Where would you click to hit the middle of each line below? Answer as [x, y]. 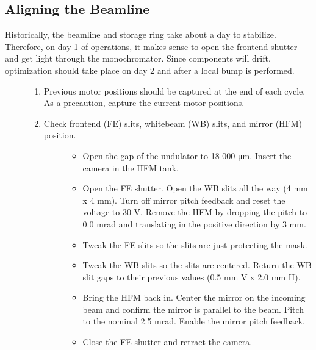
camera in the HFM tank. [131, 167]
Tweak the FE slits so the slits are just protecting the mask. [195, 244]
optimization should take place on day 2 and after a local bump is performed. [150, 70]
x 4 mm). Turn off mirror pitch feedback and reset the [184, 200]
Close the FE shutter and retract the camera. [167, 342]
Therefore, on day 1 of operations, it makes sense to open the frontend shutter [151, 46]
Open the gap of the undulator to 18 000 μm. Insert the [187, 155]
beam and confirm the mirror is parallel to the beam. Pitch [193, 309]
